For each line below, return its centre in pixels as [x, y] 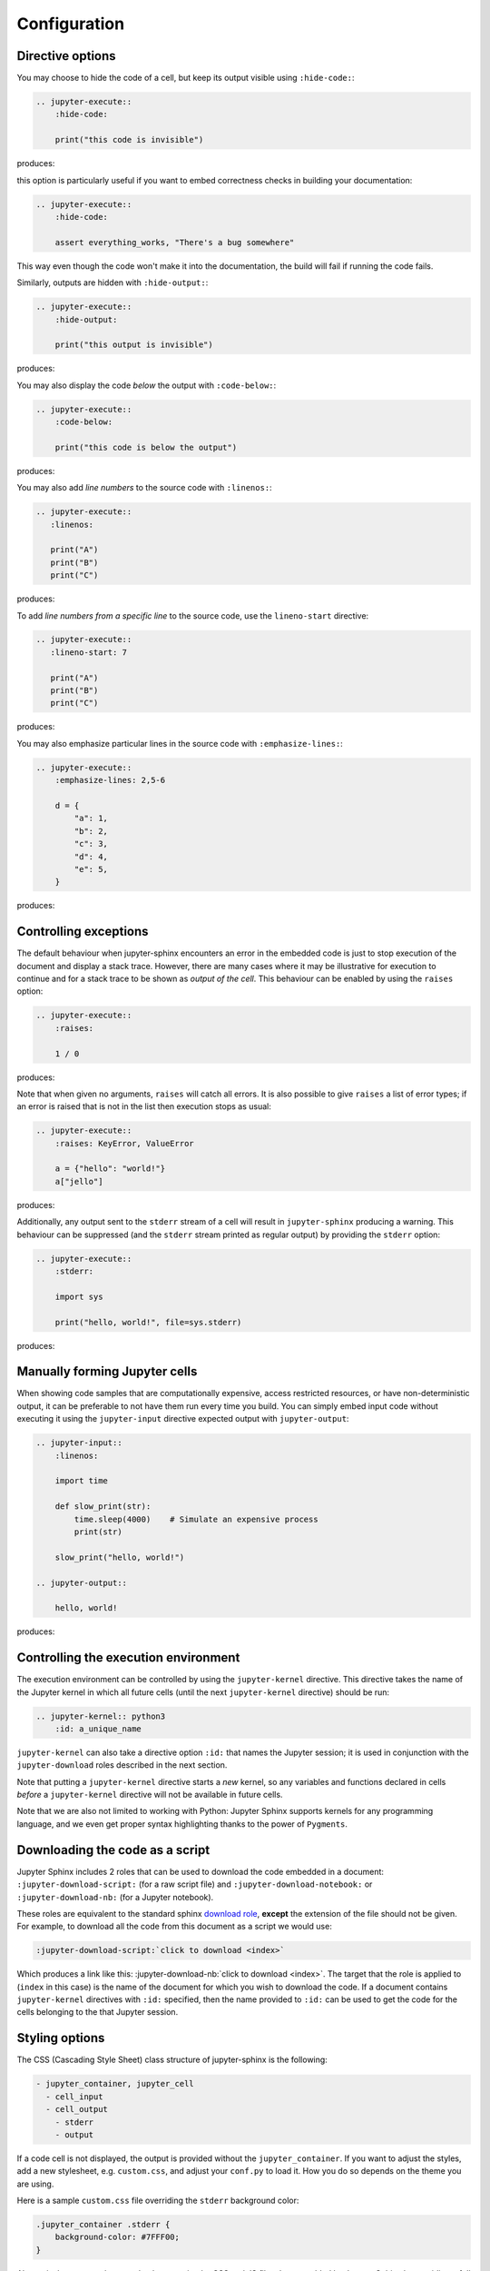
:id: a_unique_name [98, 1729]
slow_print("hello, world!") [120, 1557]
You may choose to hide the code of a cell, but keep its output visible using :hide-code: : [186, 78]
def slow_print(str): [103, 1507]
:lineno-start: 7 [88, 652]
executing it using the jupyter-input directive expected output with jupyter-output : [183, 1419]
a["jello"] [79, 1181]
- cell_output [77, 2109]
